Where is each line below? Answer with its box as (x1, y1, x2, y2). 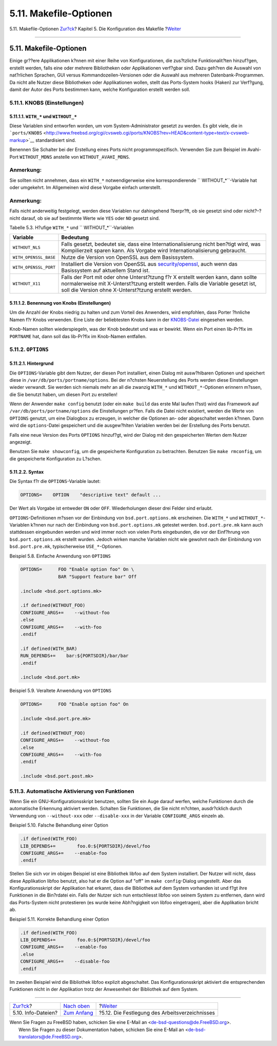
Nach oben (63, 1002, 90, 1010)
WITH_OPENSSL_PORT (12, 265, 56, 270)
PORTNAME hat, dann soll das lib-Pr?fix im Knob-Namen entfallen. (9, 333, 147, 339)
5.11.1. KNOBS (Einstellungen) (9, 99, 84, 106)
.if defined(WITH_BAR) (20, 645, 77, 651)
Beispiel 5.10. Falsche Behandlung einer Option (9, 822, 109, 828)
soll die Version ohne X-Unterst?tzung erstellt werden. (61, 287, 192, 294)
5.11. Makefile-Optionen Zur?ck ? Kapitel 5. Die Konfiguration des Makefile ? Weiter (9, 26, 182, 32)
